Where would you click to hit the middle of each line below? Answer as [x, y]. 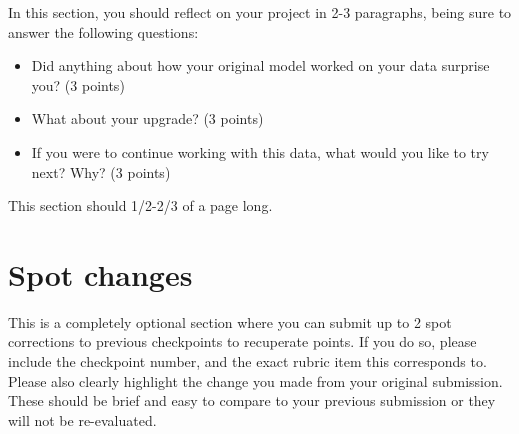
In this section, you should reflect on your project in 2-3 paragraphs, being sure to [260, 12]
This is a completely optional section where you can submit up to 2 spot [230, 321]
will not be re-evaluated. [82, 419]
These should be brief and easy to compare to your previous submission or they [252, 400]
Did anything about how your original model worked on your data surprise [260, 65]
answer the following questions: [103, 31]
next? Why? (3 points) [101, 171]
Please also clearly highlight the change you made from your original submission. [255, 380]
